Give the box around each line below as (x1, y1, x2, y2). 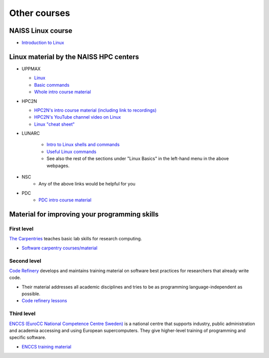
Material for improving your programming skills (9, 210, 159, 219)
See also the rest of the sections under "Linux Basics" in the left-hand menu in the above (46, 156, 229, 162)
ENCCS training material (21, 344, 72, 350)
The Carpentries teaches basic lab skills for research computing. (9, 236, 142, 242)
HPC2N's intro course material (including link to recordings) (34, 107, 157, 113)
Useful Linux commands (46, 149, 97, 155)
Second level (9, 257, 42, 264)
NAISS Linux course (9, 26, 73, 35)
